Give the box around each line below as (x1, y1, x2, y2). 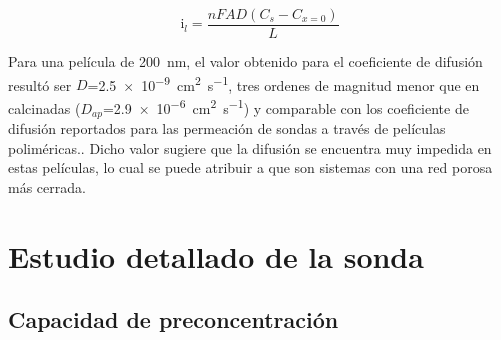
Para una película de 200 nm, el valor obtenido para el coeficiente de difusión (8, 51, 483, 72)
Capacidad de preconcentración (8, 304, 339, 335)
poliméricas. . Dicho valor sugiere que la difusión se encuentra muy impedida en (8, 137, 492, 158)
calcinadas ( (8, 97, 81, 118)
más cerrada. (8, 176, 86, 197)
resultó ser (8, 74, 72, 95)
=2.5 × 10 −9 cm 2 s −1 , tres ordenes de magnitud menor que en (87, 71, 480, 95)
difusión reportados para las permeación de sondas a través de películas (8, 118, 446, 139)
